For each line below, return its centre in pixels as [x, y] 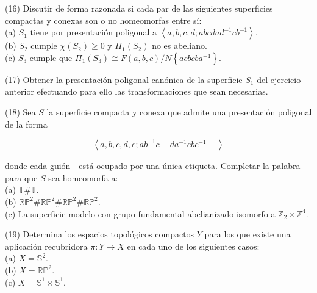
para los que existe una [248, 234]
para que [21, 177]
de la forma [26, 124]
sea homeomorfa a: [83, 177]
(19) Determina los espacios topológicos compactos [100, 234]
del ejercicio [279, 79]
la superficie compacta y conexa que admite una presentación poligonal [179, 111]
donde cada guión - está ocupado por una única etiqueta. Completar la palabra [153, 166]
